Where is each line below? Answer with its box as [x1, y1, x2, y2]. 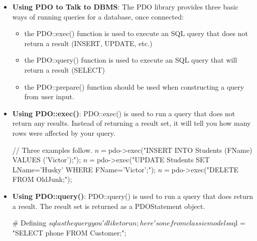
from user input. [24, 91, 74, 102]
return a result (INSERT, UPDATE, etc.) [24, 38, 153, 48]
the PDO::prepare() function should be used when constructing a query [24, 81, 244, 92]
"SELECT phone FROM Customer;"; [12, 227, 126, 237]
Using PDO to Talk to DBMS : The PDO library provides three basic [12, 2, 238, 12]
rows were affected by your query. [12, 127, 115, 138]
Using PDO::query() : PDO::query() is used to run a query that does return [12, 190, 253, 201]
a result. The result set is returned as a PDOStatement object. [12, 200, 205, 211]
